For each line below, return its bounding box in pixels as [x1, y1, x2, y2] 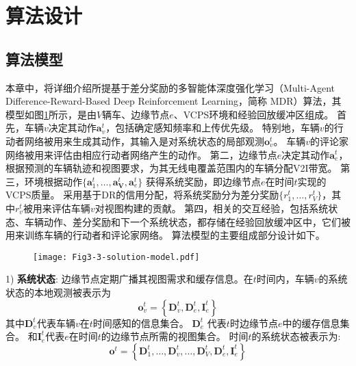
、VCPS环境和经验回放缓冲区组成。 [173, 107, 334, 121]
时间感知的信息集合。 [92, 315, 189, 330]
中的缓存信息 [282, 315, 340, 330]
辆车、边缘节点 [102, 107, 170, 121]
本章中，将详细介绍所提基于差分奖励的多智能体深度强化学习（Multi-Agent [5, 80, 335, 94]
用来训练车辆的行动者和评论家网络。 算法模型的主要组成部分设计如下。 [5, 228, 325, 242]
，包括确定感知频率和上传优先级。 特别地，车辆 [105, 120, 320, 135]
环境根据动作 [24, 174, 82, 188]
